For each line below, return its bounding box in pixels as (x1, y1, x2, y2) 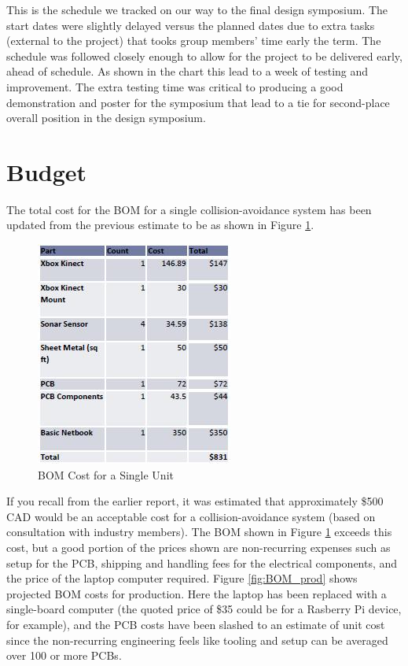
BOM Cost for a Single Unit (38, 466, 174, 483)
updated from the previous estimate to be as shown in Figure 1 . (6, 216, 314, 233)
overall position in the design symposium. (6, 109, 206, 126)
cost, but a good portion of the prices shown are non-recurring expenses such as (6, 539, 391, 556)
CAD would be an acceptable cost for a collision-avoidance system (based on (6, 508, 376, 524)
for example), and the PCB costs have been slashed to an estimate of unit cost (6, 616, 385, 632)
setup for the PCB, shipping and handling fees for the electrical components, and (6, 554, 398, 571)
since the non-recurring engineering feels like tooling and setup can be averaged (6, 631, 388, 648)
